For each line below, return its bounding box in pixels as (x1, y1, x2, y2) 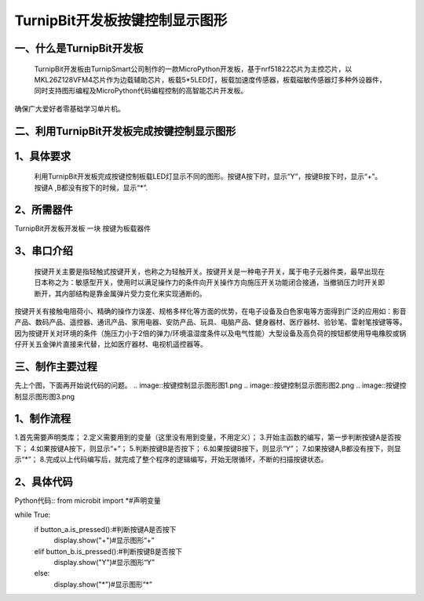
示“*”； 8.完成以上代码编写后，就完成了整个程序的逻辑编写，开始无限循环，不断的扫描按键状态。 (14, 455, 328, 464)
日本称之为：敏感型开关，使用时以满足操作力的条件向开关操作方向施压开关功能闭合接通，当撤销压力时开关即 (34, 278, 385, 287)
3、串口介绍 (14, 244, 74, 258)
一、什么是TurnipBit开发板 (14, 42, 144, 55)
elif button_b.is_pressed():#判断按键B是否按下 (34, 546, 183, 556)
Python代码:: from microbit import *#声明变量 (14, 496, 161, 505)
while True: (14, 510, 51, 519)
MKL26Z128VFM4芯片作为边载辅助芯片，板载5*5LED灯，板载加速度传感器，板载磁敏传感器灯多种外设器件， (34, 75, 386, 84)
